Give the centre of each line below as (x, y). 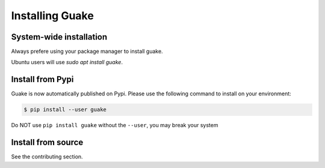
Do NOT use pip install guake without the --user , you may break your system (115, 125)
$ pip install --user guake (65, 110)
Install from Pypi (42, 79)
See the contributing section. (47, 157)
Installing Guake (53, 16)
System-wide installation (59, 37)
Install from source (47, 142)
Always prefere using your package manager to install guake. (87, 52)
